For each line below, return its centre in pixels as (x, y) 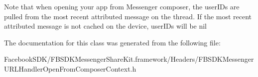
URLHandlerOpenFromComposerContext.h (70, 68)
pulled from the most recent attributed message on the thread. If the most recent (128, 16)
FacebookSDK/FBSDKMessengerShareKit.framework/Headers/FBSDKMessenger (129, 59)
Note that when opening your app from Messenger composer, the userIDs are (122, 6)
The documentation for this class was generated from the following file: (112, 42)
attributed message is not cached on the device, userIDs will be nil (106, 26)
